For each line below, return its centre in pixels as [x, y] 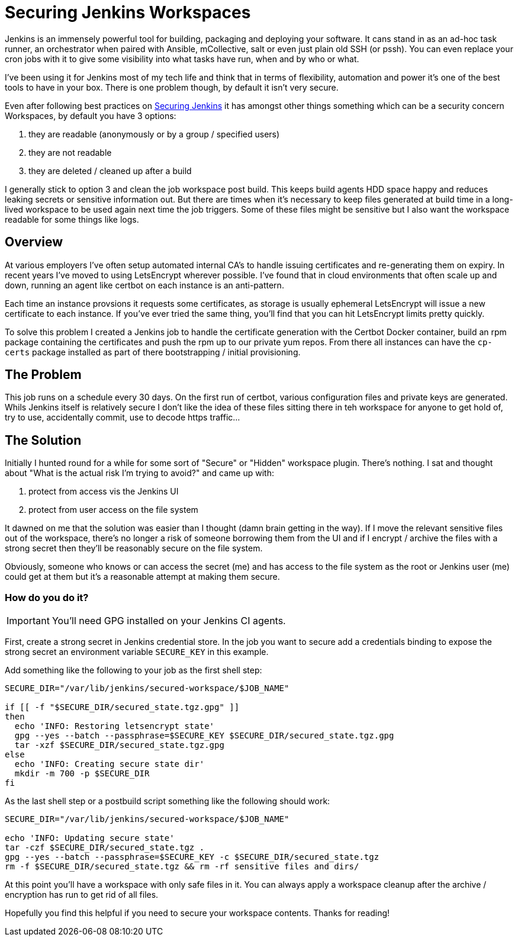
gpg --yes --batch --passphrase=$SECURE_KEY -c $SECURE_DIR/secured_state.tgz [192, 857]
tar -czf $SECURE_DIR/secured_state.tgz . [105, 848]
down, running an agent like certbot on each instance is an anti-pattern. [144, 285]
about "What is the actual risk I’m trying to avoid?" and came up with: [139, 473]
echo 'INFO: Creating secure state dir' [110, 764]
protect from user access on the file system [113, 510]
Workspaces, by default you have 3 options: [91, 115]
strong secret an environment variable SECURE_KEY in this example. [137, 652]
